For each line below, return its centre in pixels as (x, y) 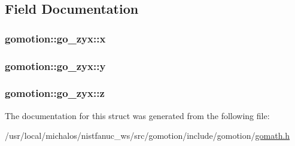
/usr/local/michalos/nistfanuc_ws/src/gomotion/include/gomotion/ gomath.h (147, 136)
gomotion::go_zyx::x (55, 38)
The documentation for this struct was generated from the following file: (137, 115)
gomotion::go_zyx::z (55, 93)
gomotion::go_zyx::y (55, 66)
